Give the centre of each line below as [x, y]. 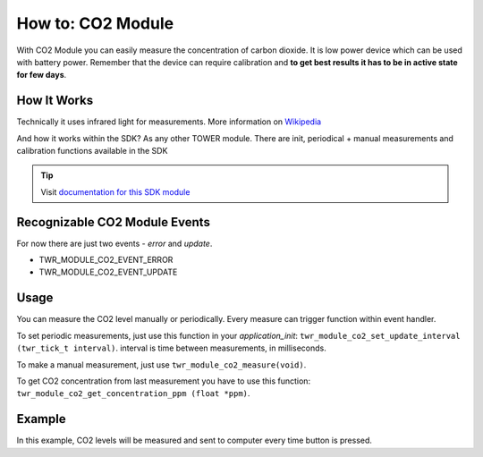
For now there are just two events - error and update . [114, 243]
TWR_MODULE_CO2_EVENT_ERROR [106, 260]
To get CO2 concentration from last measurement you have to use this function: [164, 381]
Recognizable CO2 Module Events [113, 222]
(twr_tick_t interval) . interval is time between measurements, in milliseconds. [171, 348]
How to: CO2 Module [95, 23]
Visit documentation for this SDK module [115, 191]
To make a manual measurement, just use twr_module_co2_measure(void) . [161, 364]
